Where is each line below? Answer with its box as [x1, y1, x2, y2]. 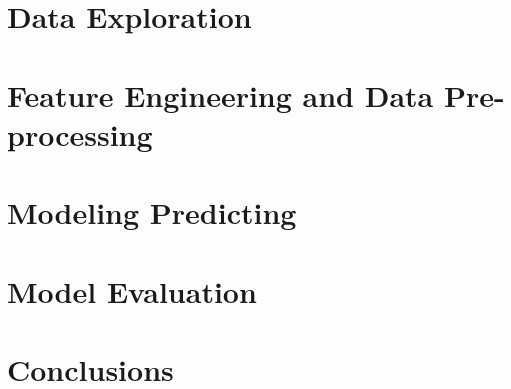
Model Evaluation [7, 270, 257, 311]
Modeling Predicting [7, 192, 297, 233]
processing [7, 113, 153, 154]
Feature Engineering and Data [7, 74, 434, 115]
